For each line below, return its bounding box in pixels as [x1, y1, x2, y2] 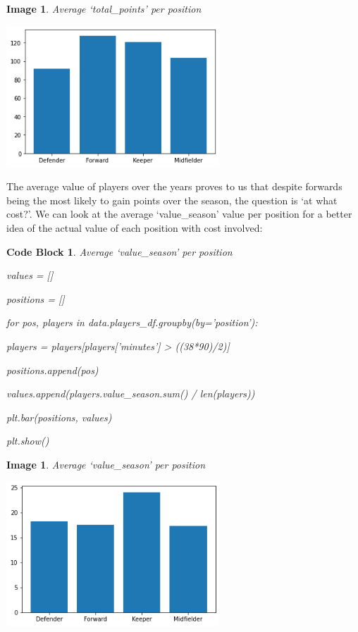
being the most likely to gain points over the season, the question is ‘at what [6, 192, 338, 207]
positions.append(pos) [6, 362, 99, 377]
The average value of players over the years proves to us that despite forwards [6, 179, 342, 194]
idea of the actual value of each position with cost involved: [6, 220, 263, 235]
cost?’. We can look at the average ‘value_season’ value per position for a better [6, 206, 352, 221]
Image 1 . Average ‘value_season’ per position [6, 457, 206, 471]
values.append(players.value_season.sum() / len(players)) [6, 386, 255, 401]
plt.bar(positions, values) [6, 409, 112, 424]
